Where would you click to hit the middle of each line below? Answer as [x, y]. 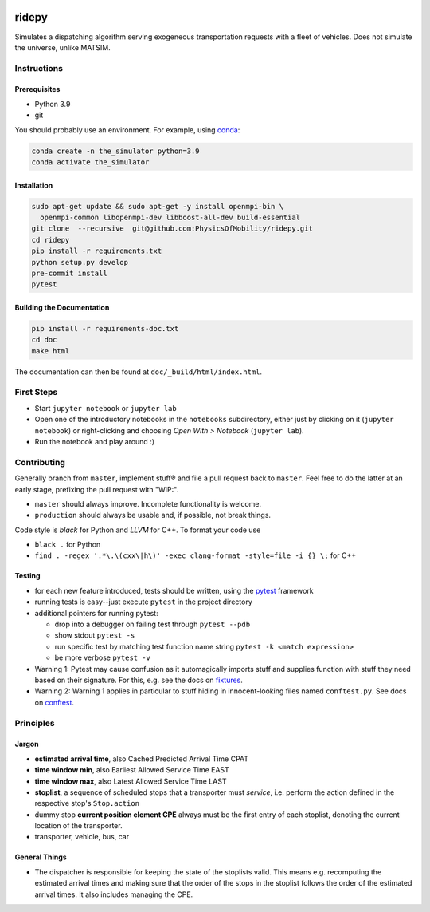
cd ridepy [51, 240]
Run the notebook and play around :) [95, 441]
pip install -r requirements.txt [97, 251]
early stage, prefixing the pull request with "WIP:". [97, 489]
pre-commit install [69, 273]
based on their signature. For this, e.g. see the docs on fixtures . [139, 680]
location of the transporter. [78, 826]
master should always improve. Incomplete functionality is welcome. [148, 503]
